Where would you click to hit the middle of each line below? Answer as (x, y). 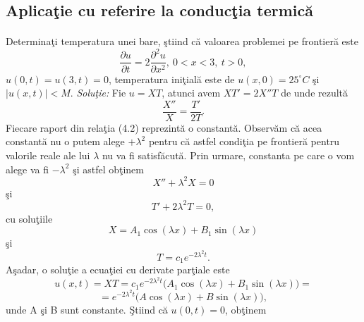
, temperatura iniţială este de (171, 79)
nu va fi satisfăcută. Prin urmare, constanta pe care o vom (228, 155)
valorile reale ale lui (48, 155)
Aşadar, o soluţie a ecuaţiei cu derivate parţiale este (118, 270)
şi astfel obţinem (109, 169)
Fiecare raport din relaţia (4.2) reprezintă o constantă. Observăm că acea (164, 127)
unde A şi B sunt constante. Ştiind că (87, 309)
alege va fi (28, 169)
